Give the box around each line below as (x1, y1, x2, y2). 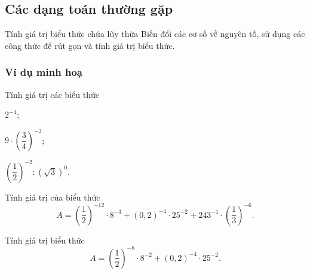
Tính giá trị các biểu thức (5, 88, 99, 100)
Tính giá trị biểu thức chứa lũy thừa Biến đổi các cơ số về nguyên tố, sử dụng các (5, 27, 305, 40)
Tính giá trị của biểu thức (5, 190, 100, 203)
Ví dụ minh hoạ (5, 64, 82, 79)
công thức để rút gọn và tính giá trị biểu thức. (5, 39, 175, 51)
